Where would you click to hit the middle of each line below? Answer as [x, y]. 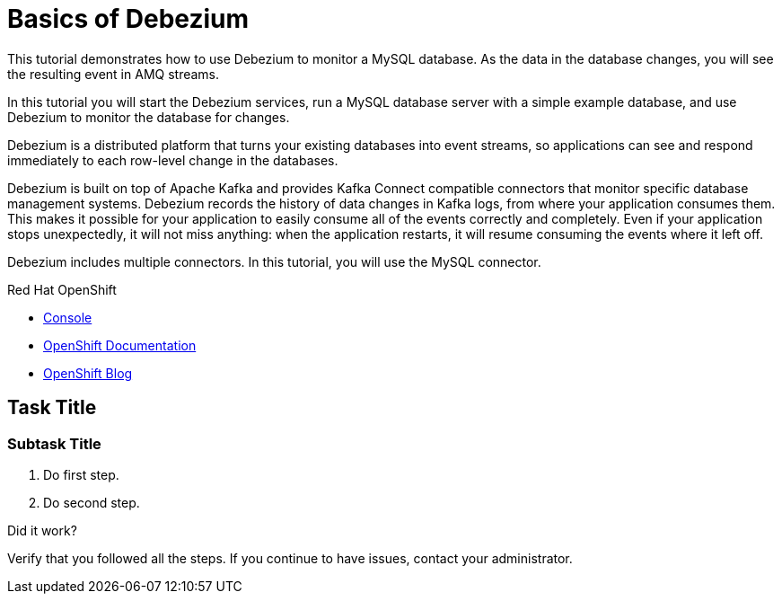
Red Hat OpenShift [62, 289]
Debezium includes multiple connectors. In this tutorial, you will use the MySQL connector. [274, 261]
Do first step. [81, 474]
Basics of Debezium [128, 19]
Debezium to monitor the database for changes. [149, 117]
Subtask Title [54, 443]
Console [68, 317]
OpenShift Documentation [120, 345]
